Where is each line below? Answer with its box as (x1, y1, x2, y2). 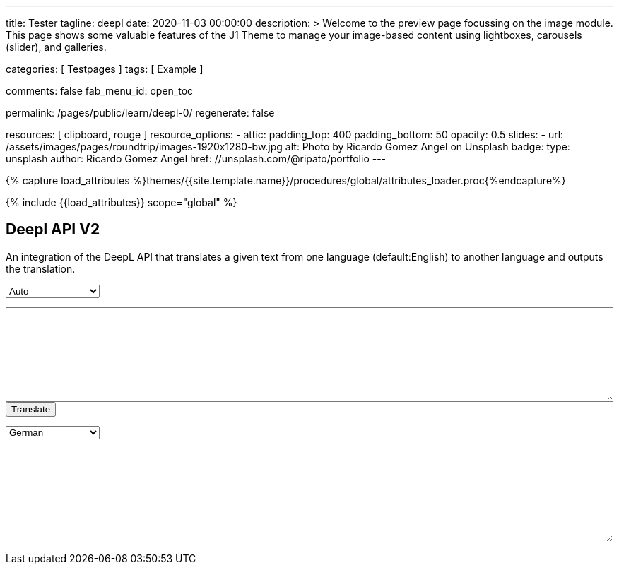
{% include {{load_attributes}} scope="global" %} (6, 196, 237, 208)
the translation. (6, 262, 76, 275)
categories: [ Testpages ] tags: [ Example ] (6, 63, 204, 75)
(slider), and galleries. (6, 41, 107, 53)
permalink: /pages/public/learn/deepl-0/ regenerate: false (6, 107, 275, 119)
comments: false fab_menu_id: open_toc (6, 85, 194, 97)
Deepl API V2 (6, 220, 100, 239)
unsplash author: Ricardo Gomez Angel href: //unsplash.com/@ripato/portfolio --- (6, 153, 387, 165)
